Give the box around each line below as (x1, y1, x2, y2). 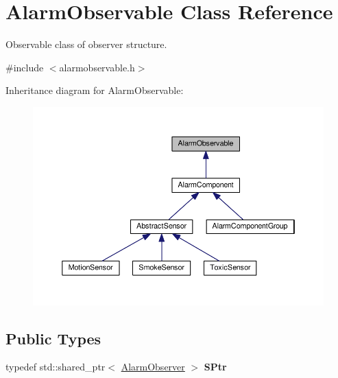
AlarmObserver (121, 359, 185, 374)
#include (5, 60, 44, 74)
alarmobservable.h (59, 60, 135, 74)
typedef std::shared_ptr (5, 359, 106, 374)
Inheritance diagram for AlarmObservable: (5, 83, 184, 97)
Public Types (5, 327, 101, 349)
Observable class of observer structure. (5, 37, 167, 51)
